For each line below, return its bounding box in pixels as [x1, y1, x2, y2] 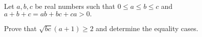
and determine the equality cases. [96, 23, 198, 33]
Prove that [4, 23, 37, 33]
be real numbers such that [35, 1, 115, 11]
